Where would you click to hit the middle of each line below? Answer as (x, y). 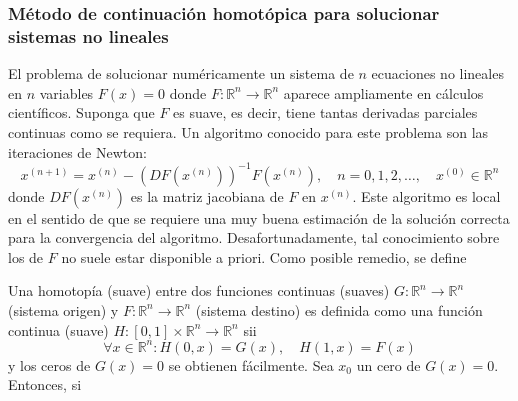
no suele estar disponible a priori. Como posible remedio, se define (264, 256)
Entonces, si (45, 384)
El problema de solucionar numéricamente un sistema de (181, 73)
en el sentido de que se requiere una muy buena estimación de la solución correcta (259, 217)
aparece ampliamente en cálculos (383, 92)
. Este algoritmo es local (426, 195)
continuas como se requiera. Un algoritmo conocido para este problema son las (248, 131)
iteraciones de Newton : (77, 151)
